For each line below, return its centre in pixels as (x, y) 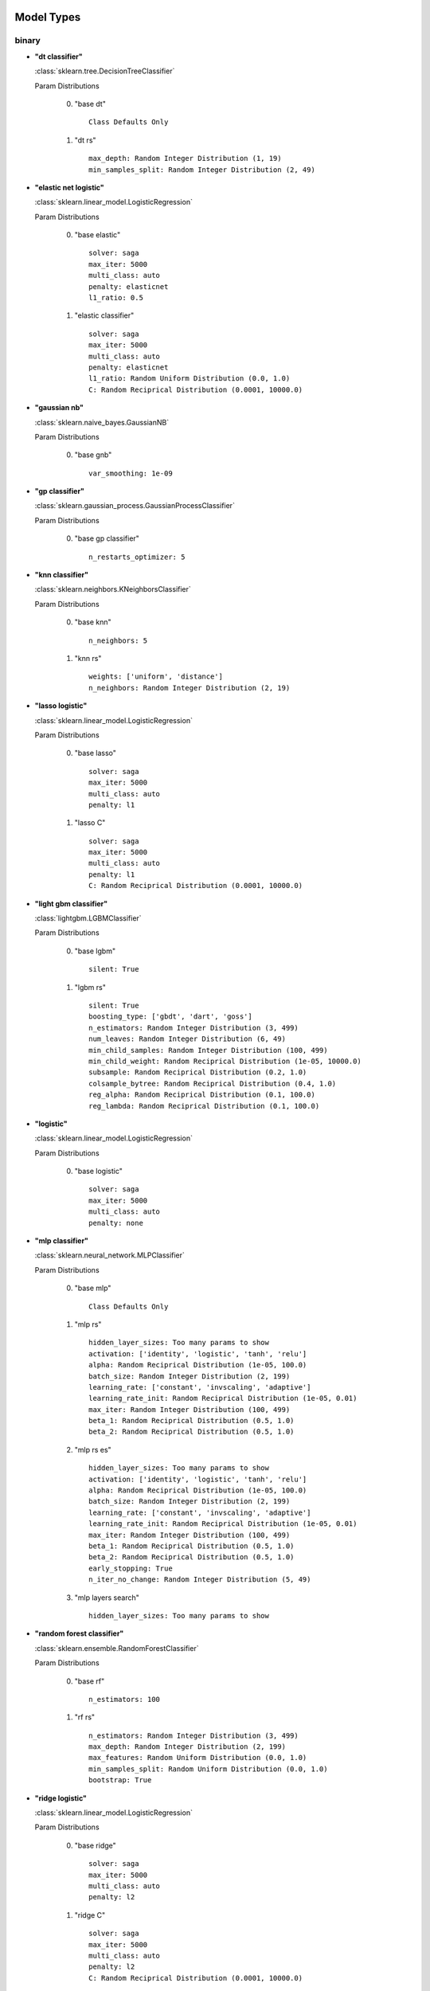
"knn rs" (88, 658)
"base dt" (90, 104)
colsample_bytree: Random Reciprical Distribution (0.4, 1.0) (213, 1084)
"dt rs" (85, 140)
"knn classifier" (62, 575)
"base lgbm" (95, 951)
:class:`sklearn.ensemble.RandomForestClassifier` (117, 1648)
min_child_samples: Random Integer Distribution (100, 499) (208, 1050)
